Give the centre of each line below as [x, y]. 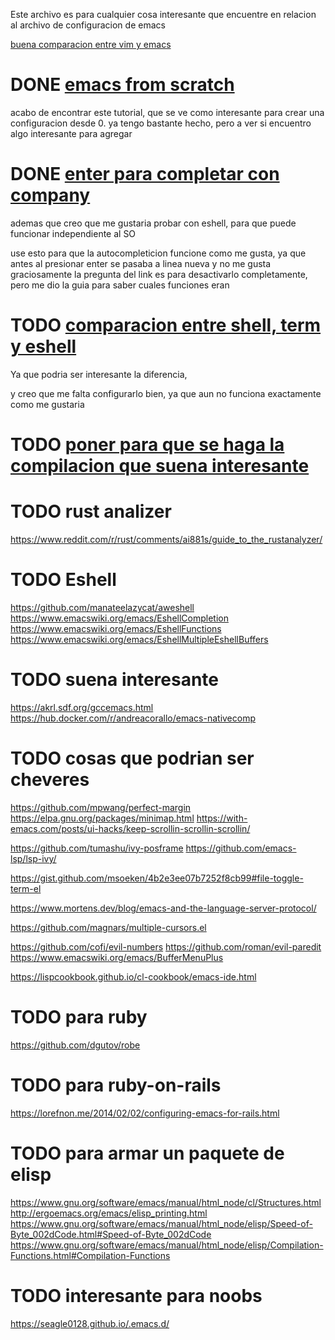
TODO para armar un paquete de [147, 1153]
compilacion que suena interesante [160, 466]
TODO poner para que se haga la [147, 445]
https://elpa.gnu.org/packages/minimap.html [102, 818]
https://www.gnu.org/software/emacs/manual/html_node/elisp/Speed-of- [161, 1223]
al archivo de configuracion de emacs [88, 25]
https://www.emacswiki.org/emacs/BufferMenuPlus [117, 957]
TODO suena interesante [115, 680]
